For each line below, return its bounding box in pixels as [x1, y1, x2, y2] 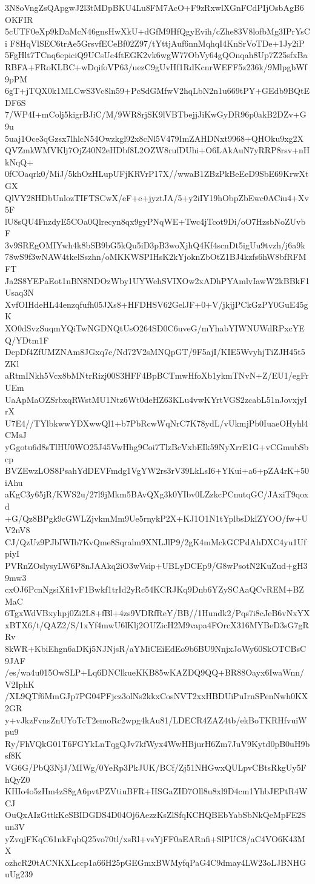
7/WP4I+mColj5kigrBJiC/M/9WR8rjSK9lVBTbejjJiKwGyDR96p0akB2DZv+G [5, 108, 307, 121]
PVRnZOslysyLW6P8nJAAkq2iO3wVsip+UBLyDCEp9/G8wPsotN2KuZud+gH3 [5, 559, 308, 571]
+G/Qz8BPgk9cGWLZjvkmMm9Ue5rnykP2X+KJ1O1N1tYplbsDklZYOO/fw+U [5, 511, 308, 524]
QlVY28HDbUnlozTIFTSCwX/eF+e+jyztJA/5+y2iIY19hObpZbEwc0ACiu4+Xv [5, 191, 309, 204]
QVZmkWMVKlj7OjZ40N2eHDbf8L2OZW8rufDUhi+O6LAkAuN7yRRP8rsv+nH [5, 144, 310, 156]
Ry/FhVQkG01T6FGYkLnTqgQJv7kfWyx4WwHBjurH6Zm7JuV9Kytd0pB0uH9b [5, 737, 310, 749]
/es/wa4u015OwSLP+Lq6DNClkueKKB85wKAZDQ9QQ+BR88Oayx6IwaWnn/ [5, 666, 305, 679]
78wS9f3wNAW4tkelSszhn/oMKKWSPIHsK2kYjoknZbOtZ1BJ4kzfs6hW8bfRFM [5, 250, 307, 263]
